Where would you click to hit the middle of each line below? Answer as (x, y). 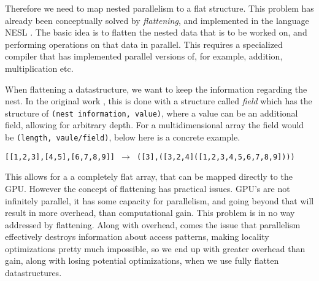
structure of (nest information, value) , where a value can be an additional (152, 113)
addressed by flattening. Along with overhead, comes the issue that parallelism (153, 224)
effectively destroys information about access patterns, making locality (137, 237)
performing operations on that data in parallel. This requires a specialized (144, 44)
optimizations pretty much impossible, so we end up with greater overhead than (155, 248)
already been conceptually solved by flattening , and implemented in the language (157, 20)
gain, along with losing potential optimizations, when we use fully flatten (142, 260)
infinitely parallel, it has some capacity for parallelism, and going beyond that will (159, 200)
